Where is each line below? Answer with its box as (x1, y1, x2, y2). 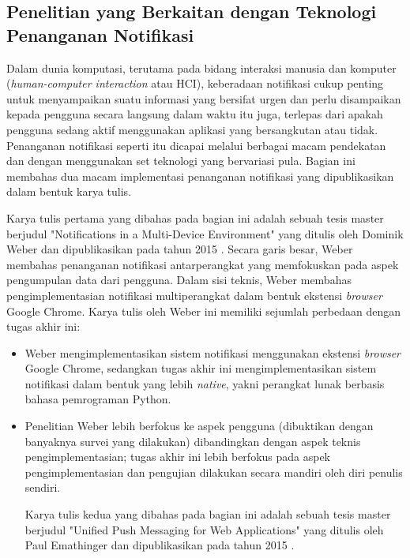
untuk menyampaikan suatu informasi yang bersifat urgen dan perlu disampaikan (6, 90, 401, 107)
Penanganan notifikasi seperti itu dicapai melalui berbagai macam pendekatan (6, 137, 386, 153)
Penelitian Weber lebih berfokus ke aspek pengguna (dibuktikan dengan (24, 418, 374, 434)
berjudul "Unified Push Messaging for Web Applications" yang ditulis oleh (24, 521, 384, 537)
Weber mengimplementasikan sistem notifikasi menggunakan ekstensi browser (24, 344, 401, 361)
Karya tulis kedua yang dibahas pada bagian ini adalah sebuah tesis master (24, 506, 391, 522)
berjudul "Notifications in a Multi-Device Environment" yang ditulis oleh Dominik (6, 225, 404, 242)
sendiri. (24, 479, 61, 496)
